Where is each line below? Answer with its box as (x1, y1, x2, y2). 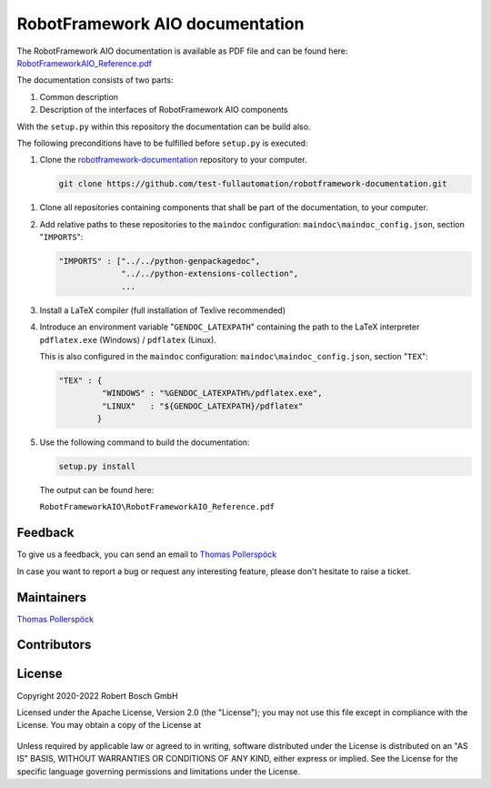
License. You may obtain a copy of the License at (16, 720, 202, 731)
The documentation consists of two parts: (16, 75, 174, 86)
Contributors (16, 637, 92, 652)
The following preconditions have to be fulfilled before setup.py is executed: (16, 137, 308, 148)
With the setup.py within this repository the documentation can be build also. (16, 121, 311, 132)
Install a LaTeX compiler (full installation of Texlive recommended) (39, 305, 286, 316)
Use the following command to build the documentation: (39, 437, 250, 448)
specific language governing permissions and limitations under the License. (16, 765, 300, 777)
